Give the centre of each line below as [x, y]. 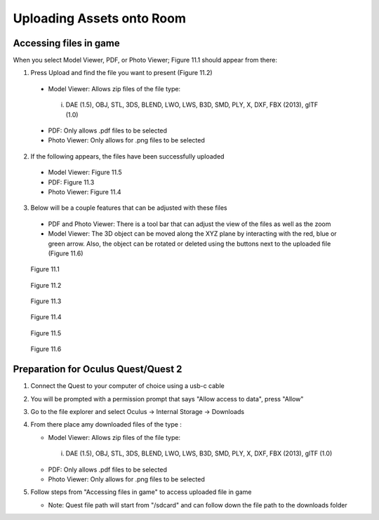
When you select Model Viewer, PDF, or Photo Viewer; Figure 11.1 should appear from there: [145, 60]
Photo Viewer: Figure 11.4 [85, 192]
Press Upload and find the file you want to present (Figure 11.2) [122, 73]
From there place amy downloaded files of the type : [106, 425]
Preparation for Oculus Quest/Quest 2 [98, 369]
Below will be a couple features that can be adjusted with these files [129, 208]
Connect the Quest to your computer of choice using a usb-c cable [127, 386]
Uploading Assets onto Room [99, 18]
